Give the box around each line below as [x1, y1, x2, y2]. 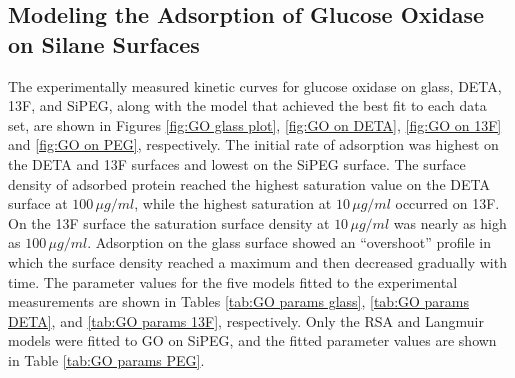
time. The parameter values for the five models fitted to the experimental [8, 271, 458, 292]
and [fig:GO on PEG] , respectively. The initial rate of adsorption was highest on [8, 134, 499, 155]
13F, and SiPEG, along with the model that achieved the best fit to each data [8, 95, 487, 116]
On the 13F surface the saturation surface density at [8, 212, 330, 233]
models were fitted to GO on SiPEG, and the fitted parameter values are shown [8, 330, 497, 351]
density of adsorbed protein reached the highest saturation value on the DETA [8, 173, 490, 194]
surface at [8, 193, 68, 214]
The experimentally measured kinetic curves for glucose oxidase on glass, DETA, [8, 75, 502, 96]
